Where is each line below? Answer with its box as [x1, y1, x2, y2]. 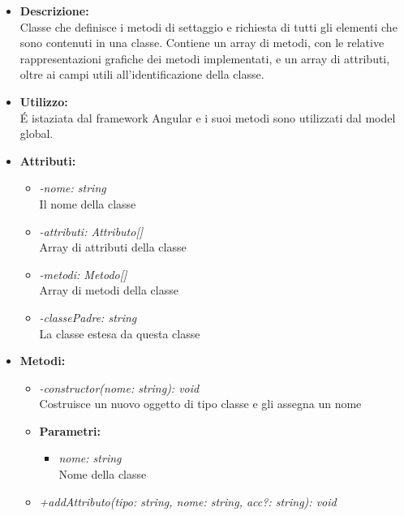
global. [19, 125, 54, 142]
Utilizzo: [19, 92, 68, 110]
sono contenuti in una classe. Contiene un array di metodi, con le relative [19, 34, 385, 51]
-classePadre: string [39, 308, 137, 325]
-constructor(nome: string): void [39, 379, 200, 396]
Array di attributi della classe [39, 239, 187, 256]
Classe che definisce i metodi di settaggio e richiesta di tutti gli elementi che [19, 18, 398, 35]
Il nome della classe [39, 195, 136, 212]
